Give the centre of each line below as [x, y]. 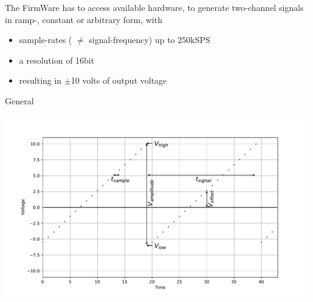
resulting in [40, 80]
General [19, 100]
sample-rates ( [46, 40]
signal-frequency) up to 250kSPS [150, 40]
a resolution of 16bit [57, 60]
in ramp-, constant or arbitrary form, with [84, 19]
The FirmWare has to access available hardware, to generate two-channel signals [154, 7]
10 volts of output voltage [119, 80]
